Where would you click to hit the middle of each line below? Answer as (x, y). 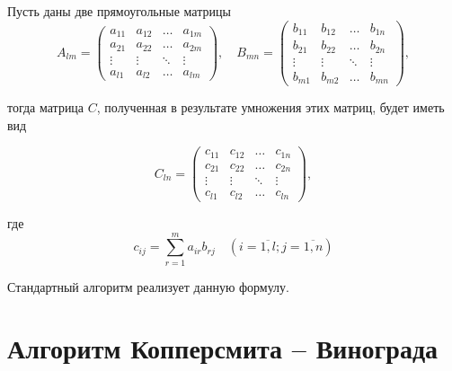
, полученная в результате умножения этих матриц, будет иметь (270, 107)
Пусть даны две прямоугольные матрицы (119, 11)
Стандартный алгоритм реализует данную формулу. (148, 286)
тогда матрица (46, 107)
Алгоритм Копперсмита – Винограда (223, 348)
